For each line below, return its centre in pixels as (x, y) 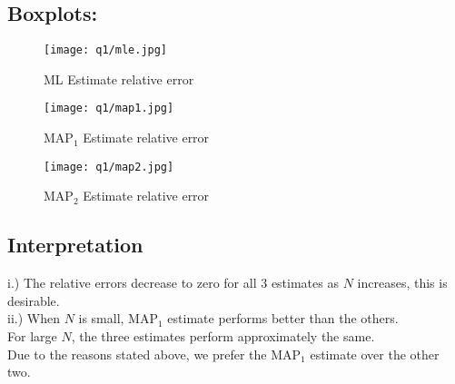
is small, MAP (118, 318)
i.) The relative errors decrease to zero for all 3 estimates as (173, 283)
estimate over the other (375, 354)
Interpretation (75, 245)
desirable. (34, 300)
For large (32, 335)
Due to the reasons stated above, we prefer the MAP (154, 354)
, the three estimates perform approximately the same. (223, 335)
